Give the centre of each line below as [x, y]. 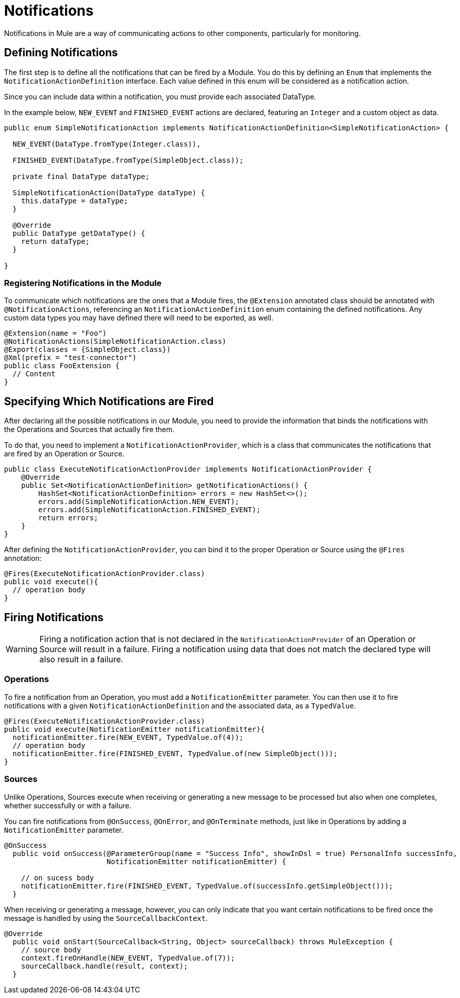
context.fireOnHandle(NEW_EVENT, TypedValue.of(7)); [128, 958]
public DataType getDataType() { [79, 233]
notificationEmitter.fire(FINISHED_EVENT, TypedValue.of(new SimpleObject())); [175, 753]
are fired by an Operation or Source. [64, 454]
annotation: [23, 558]
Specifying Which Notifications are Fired [109, 401]
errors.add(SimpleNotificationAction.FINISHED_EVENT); [149, 510]
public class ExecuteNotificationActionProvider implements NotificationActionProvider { [188, 469]
